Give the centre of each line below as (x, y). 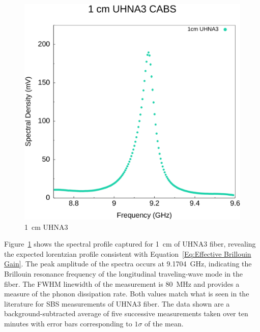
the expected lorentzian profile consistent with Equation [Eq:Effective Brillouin (128, 253)
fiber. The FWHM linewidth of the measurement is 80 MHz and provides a (122, 283)
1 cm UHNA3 (46, 227)
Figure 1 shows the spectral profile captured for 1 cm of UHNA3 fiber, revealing (130, 244)
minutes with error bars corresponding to (68, 323)
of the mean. (164, 323)
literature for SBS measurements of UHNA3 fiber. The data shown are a (117, 303)
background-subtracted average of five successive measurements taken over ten (126, 313)
